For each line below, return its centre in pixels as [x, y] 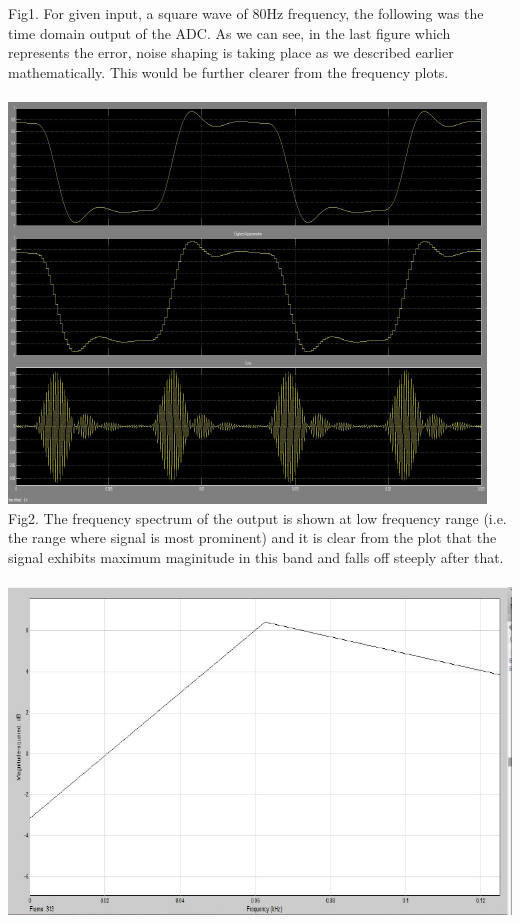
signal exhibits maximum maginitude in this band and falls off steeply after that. [256, 556]
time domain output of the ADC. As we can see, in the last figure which [229, 32]
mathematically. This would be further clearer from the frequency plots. [228, 71]
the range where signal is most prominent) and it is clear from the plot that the [252, 537]
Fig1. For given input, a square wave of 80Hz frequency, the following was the [246, 13]
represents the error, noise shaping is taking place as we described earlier [231, 52]
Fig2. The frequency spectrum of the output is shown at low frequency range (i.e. [257, 517]
